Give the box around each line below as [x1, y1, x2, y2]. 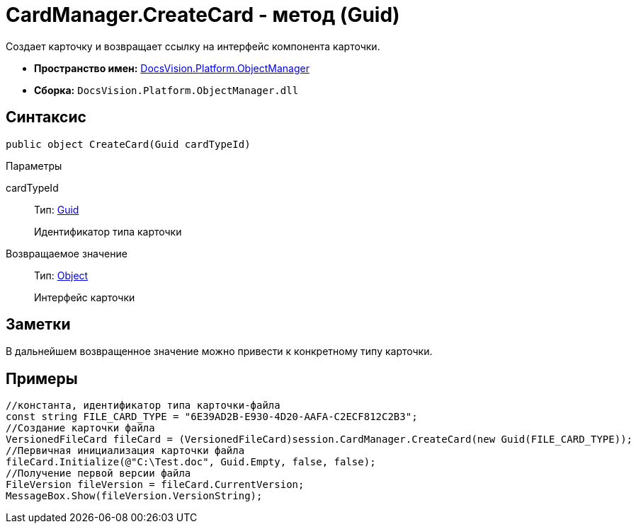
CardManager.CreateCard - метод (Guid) [6, 3, 400, 27]
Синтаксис [6, 108, 86, 127]
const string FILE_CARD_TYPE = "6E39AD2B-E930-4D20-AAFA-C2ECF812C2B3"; [6, 411, 418, 423]
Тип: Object [34, 269, 89, 281]
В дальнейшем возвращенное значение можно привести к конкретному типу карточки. [6, 345, 433, 358]
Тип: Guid [34, 203, 79, 216]
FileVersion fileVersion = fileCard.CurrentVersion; [6, 479, 305, 491]
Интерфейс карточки [34, 291, 135, 303]
